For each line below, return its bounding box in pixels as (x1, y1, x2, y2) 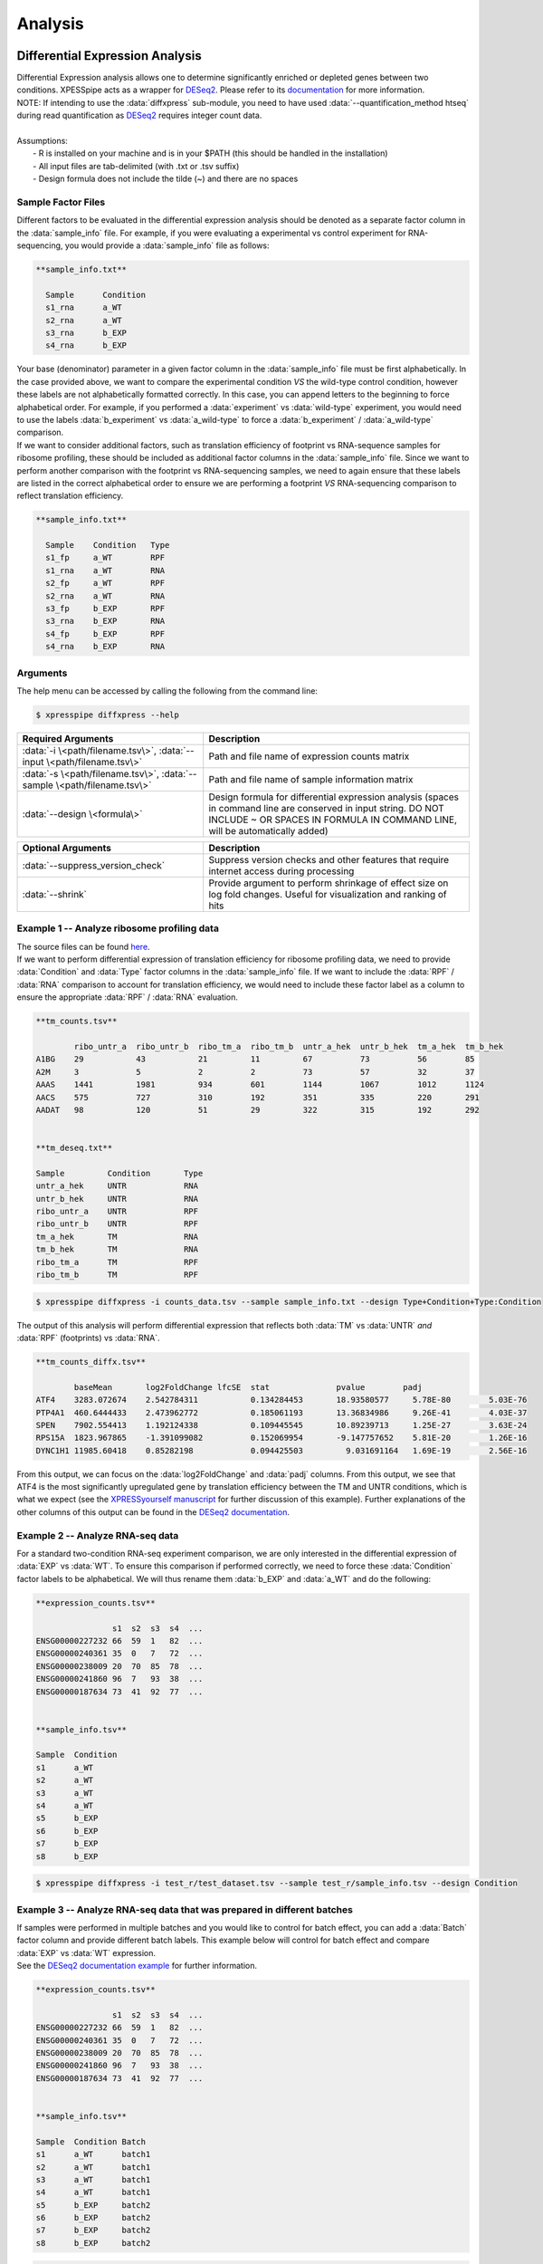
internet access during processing (208, 865, 355, 878)
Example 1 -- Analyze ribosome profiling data (16, 922, 219, 935)
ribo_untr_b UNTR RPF (35, 1219, 199, 1229)
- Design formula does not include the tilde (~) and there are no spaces (33, 173, 299, 185)
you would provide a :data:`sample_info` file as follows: (64, 240, 271, 251)
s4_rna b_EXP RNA (45, 641, 166, 652)
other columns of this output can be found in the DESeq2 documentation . (16, 1506, 290, 1517)
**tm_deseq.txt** (35, 1143, 113, 1154)
